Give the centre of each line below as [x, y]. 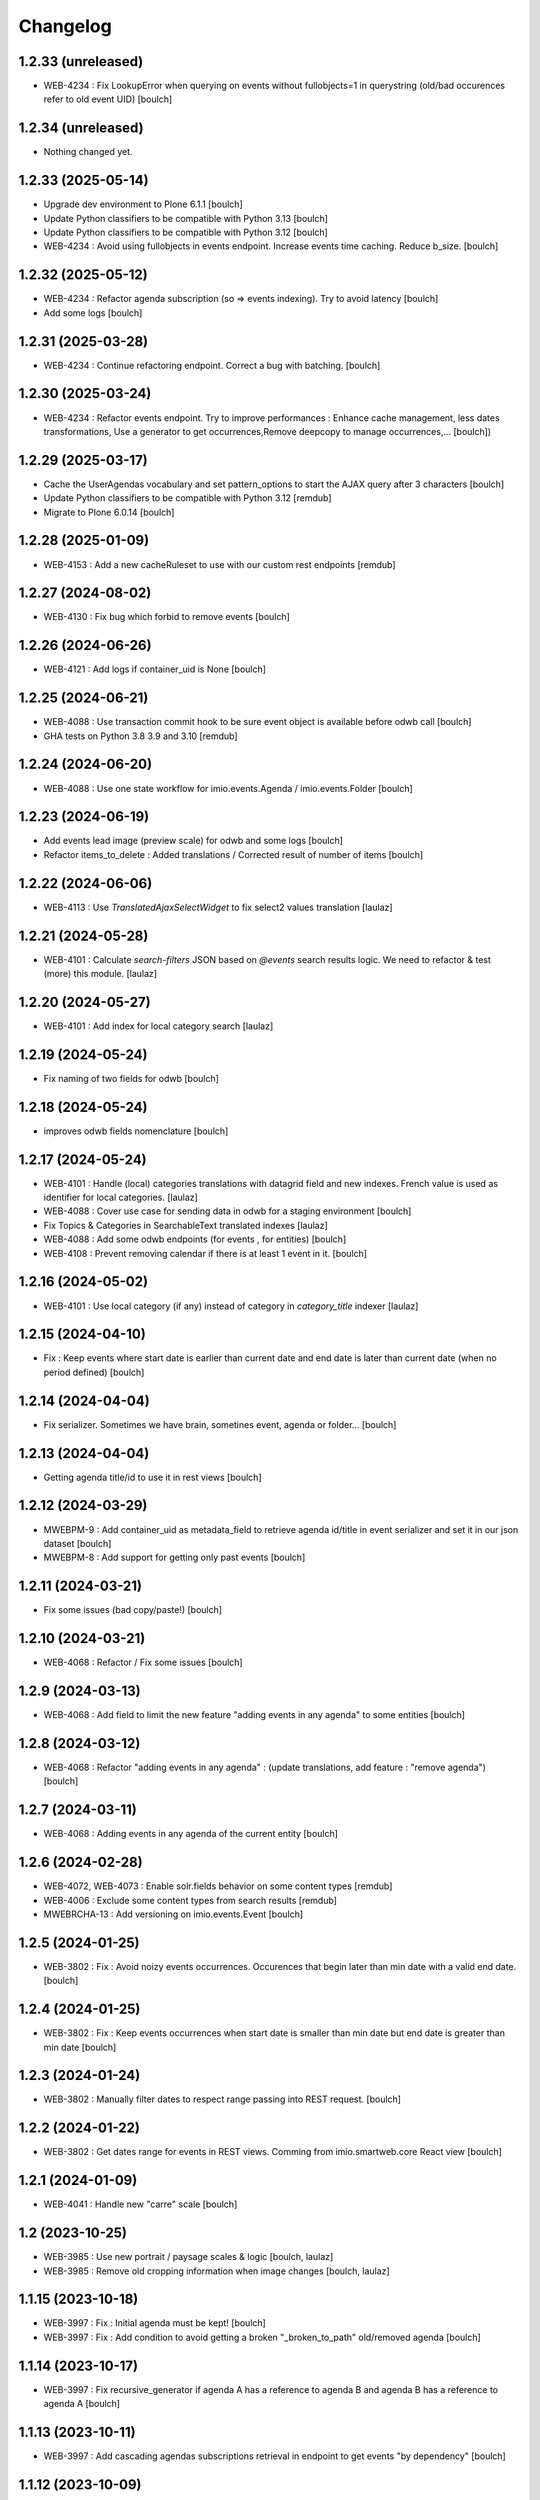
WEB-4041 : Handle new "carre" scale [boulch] [140, 2204]
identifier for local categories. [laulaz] [121, 1197]
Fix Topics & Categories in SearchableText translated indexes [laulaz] [186, 1225]
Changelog [65, 26]
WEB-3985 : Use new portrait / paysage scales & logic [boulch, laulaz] [188, 2257]
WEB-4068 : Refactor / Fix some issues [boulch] [143, 1662]
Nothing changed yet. [88, 152]
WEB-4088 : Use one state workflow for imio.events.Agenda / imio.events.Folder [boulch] [228, 788]
